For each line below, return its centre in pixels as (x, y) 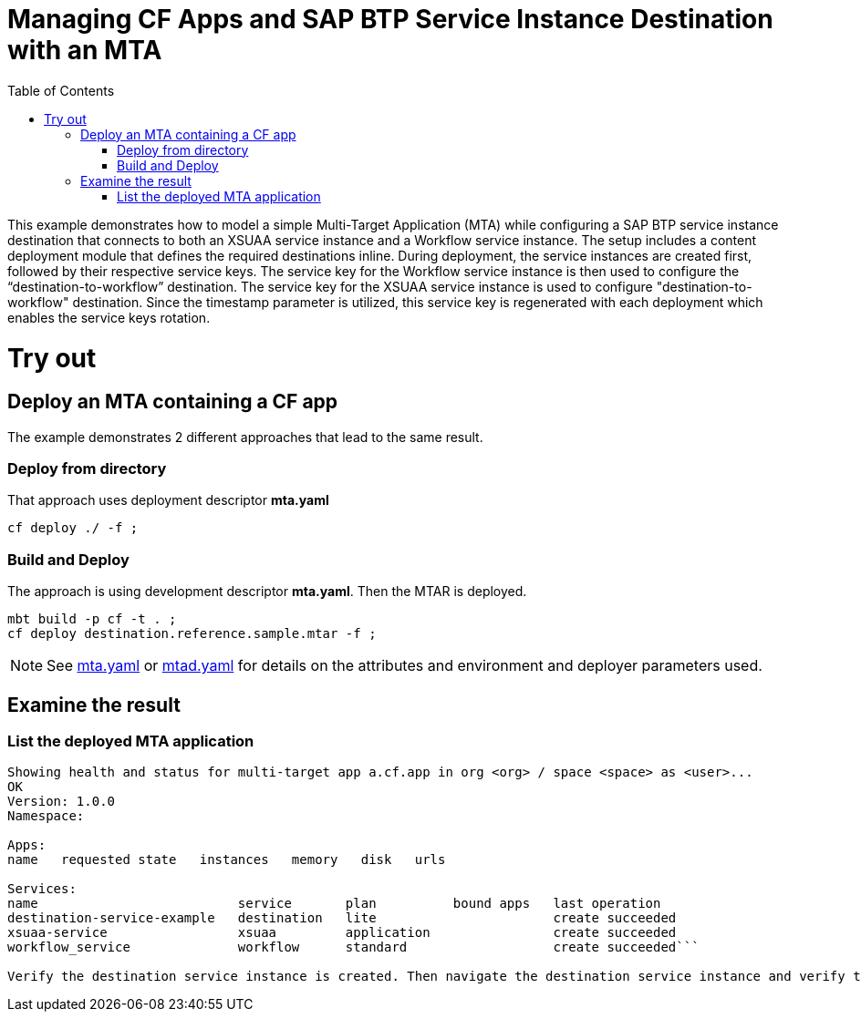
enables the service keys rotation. (109, 317)
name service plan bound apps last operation (334, 904)
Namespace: (46, 816)
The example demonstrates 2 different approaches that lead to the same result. (245, 437)
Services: (42, 889)
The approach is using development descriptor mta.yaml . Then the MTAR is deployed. (267, 592)
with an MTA (85, 50)
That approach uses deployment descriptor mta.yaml (168, 500)
